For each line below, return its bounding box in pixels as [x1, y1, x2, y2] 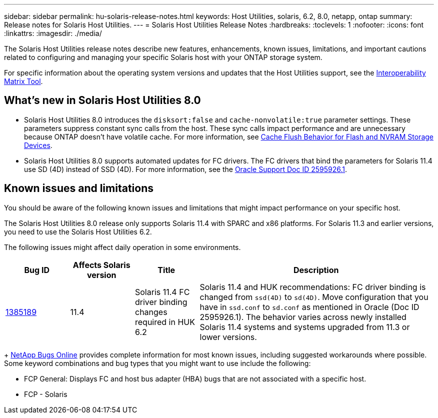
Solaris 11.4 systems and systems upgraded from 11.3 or [199, 321, 410, 332]
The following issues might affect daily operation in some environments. [4, 242, 241, 251]
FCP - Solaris [24, 389, 67, 398]
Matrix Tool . [4, 77, 43, 85]
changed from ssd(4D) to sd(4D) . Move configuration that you [199, 291, 428, 302]
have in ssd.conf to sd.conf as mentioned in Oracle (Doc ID [199, 301, 419, 312]
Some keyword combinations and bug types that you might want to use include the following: [4, 358, 311, 367]
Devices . [24, 140, 52, 149]
